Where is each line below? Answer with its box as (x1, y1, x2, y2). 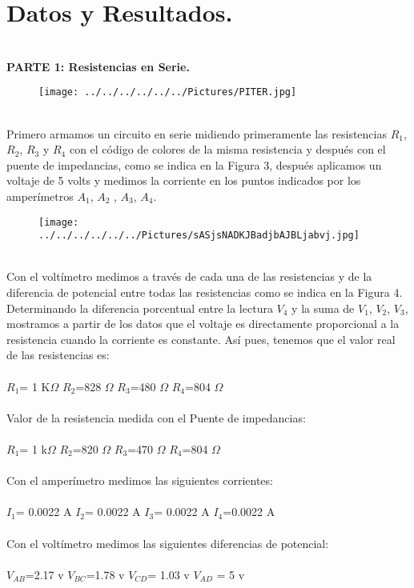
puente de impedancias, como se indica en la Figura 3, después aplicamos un (6, 156, 382, 173)
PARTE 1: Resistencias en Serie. (6, 58, 190, 74)
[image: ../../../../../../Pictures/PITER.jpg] (38, 86, 297, 98)
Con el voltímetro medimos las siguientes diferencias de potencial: (6, 534, 329, 551)
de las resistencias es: (6, 346, 110, 363)
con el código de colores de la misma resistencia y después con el (69, 141, 386, 158)
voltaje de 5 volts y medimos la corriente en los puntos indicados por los (6, 172, 361, 189)
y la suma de (291, 299, 355, 316)
